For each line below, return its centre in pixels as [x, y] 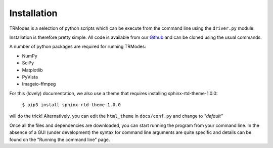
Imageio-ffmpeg [39, 84]
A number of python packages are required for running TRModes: [78, 47]
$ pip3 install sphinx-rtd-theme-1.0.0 [71, 105]
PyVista [30, 77]
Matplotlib [32, 70]
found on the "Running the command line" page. [60, 139]
